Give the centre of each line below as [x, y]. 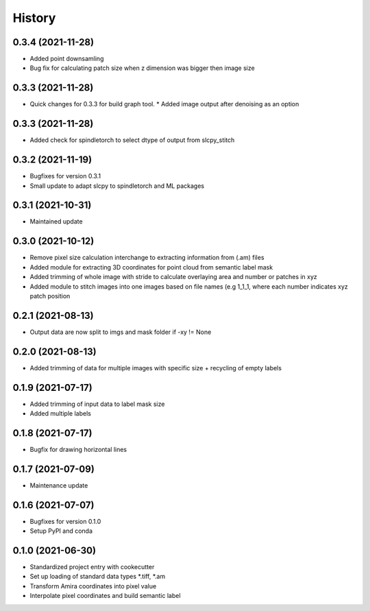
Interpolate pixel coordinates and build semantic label [105, 596]
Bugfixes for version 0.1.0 [65, 521]
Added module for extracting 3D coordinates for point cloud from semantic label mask [151, 267]
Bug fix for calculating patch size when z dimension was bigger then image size [142, 68]
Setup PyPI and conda [61, 531]
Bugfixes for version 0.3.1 [65, 176]
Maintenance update [59, 485]
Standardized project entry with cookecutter [92, 567]
